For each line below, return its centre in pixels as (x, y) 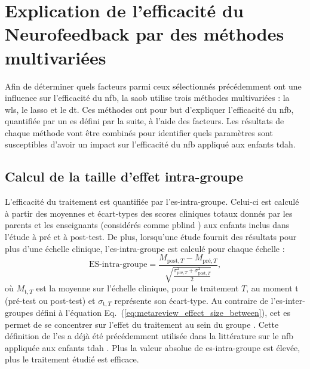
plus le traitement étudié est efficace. (72, 359)
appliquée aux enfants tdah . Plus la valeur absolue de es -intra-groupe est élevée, (153, 347)
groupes (19, 313)
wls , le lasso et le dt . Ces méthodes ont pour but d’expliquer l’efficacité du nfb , (149, 109)
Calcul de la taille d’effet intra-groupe (124, 176)
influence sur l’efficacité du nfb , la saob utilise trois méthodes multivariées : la (147, 98)
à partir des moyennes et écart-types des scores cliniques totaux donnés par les (149, 213)
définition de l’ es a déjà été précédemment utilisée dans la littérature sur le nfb (149, 336)
